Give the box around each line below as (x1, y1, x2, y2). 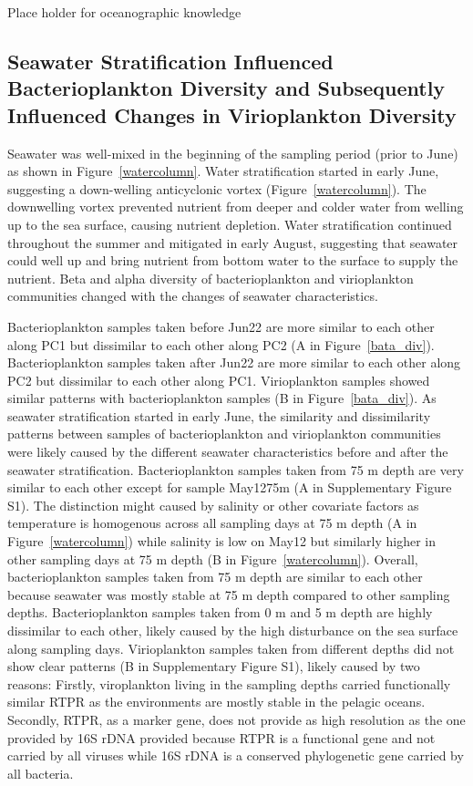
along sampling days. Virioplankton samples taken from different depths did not (7, 638, 455, 657)
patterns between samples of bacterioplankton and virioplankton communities (7, 424, 441, 443)
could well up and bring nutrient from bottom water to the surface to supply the (7, 251, 458, 270)
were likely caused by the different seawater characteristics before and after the (7, 442, 448, 461)
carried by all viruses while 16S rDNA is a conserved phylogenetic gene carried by (7, 746, 464, 765)
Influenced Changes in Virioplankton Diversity (7, 100, 457, 129)
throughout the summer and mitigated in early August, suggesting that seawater (7, 233, 458, 252)
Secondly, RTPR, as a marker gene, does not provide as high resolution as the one (7, 709, 466, 729)
